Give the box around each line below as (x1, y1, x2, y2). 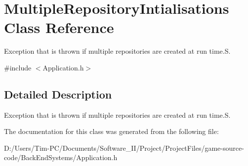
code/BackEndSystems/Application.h (4, 152, 118, 163)
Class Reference (4, 17, 114, 37)
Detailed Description (4, 86, 112, 101)
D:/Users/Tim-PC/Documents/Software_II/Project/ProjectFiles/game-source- (4, 142, 244, 153)
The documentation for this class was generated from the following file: (4, 126, 219, 136)
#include (4, 62, 32, 72)
